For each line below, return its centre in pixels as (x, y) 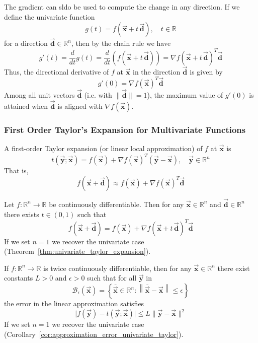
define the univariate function (50, 16)
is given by (206, 71)
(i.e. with (98, 95)
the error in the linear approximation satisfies (74, 303)
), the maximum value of (185, 95)
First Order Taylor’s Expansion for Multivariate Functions (125, 129)
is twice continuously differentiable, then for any (117, 268)
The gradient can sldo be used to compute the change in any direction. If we (122, 7)
